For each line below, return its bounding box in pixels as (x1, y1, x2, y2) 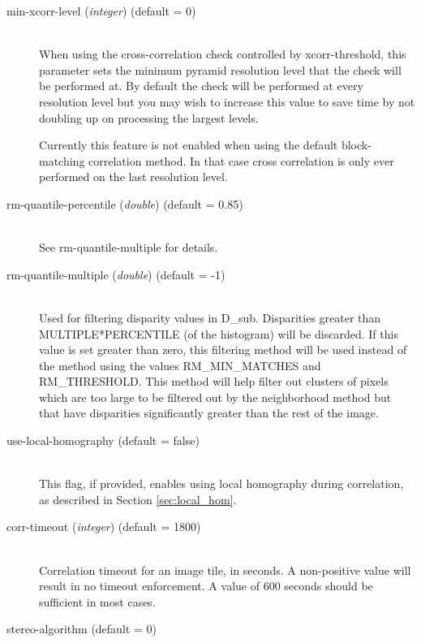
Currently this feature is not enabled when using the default (39, 136, 338, 153)
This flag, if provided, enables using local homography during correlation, (39, 475, 404, 492)
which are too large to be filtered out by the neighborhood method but (39, 388, 392, 405)
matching (39, 152, 85, 169)
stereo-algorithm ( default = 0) (6, 620, 157, 637)
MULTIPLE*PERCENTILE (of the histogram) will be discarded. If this (39, 325, 398, 342)
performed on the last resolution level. (39, 168, 228, 185)
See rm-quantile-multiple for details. (39, 239, 218, 256)
